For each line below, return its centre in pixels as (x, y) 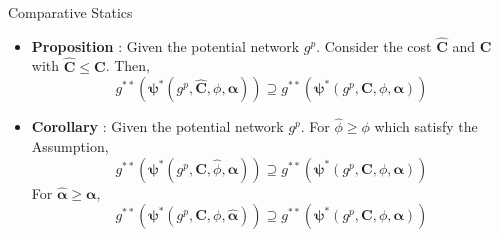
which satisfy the (426, 126)
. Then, (127, 65)
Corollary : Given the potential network (157, 126)
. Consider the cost (374, 45)
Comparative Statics (70, 12)
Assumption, (70, 146)
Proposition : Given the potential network (165, 45)
